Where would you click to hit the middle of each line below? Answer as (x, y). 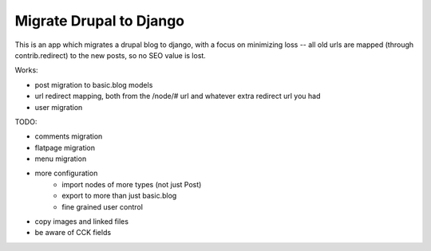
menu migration (61, 159)
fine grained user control (103, 206)
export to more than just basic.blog (119, 196)
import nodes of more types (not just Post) (132, 184)
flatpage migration (65, 147)
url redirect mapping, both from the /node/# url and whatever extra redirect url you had (178, 96)
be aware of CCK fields (73, 233)
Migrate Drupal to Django (100, 21)
